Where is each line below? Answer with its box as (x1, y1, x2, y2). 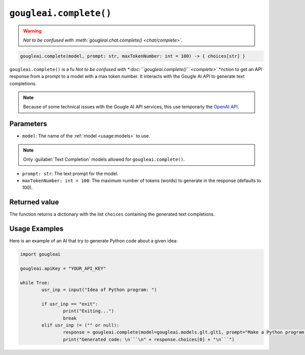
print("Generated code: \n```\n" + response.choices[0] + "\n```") (63, 336, 235, 342)
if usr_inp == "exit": (41, 301, 99, 307)
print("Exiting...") (63, 308, 114, 314)
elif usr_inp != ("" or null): (41, 323, 119, 328)
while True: (20, 279, 50, 286)
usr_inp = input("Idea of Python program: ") (41, 287, 157, 293)
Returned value (9, 198, 59, 206)
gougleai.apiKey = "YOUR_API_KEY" (20, 265, 106, 271)
